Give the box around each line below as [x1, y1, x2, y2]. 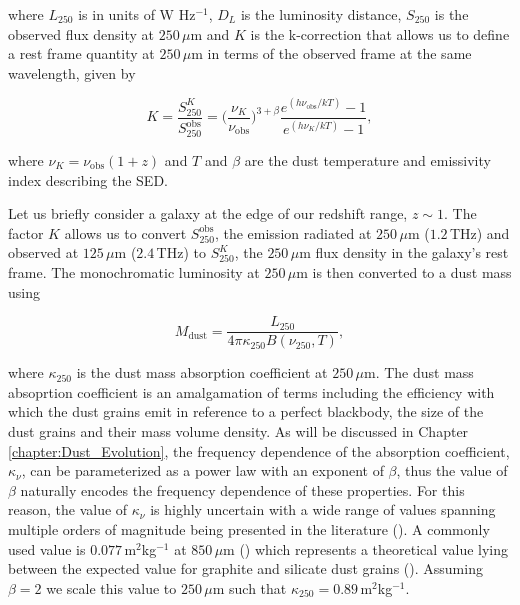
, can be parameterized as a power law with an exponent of [21, 460, 384, 481]
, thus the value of [396, 460, 508, 481]
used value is [8, 538, 86, 559]
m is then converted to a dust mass [296, 261, 512, 282]
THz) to [156, 242, 206, 263]
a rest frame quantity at [8, 43, 155, 64]
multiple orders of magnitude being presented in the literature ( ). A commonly [8, 518, 490, 539]
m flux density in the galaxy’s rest [299, 242, 509, 263]
